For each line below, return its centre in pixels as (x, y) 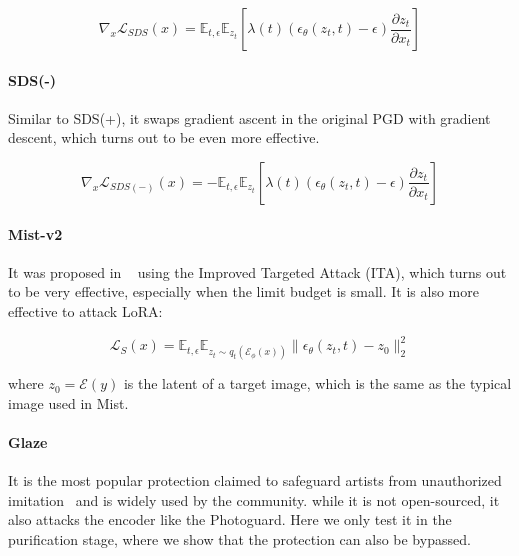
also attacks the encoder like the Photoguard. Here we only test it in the (230, 519)
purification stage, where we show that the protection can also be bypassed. (239, 539)
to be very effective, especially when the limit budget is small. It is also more (243, 291)
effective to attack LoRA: (85, 310)
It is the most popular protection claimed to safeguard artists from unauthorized (255, 480)
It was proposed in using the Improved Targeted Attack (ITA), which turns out (257, 271)
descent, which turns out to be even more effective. (164, 137)
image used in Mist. (68, 402)
